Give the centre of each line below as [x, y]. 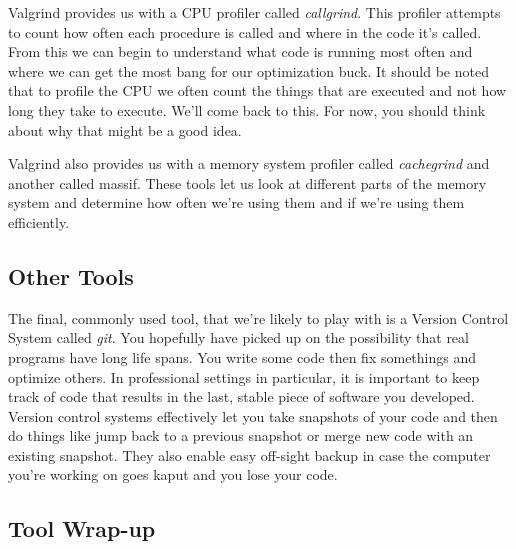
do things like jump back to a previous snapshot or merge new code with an [241, 435]
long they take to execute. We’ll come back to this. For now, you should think [247, 109]
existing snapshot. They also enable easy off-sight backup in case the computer [249, 454]
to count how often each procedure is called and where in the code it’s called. [245, 31]
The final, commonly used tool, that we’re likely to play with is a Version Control [258, 317]
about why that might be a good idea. [125, 129]
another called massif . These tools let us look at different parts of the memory [247, 182]
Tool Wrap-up [82, 528]
